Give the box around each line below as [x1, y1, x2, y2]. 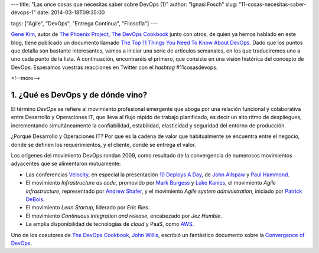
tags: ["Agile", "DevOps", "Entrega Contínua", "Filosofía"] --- [11, 19, 158, 27]
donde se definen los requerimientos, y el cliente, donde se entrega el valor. [11, 141, 196, 148]
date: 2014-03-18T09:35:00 [37, 9, 105, 16]
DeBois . [25, 195, 45, 203]
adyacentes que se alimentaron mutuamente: [11, 160, 121, 167]
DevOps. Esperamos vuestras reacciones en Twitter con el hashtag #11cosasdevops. [11, 64, 218, 71]
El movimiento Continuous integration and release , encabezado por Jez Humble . [25, 212, 222, 219]
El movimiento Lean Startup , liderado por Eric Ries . [25, 204, 150, 211]
